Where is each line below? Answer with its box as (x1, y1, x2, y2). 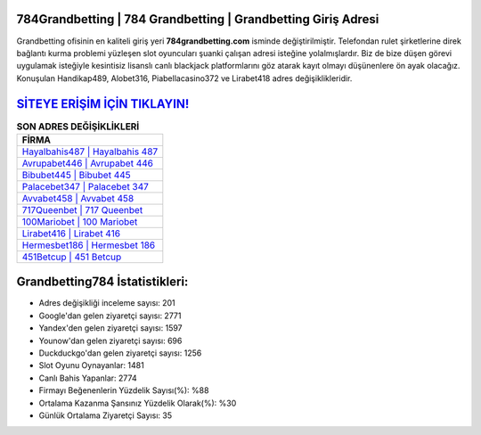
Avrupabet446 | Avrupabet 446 (21, 157, 153, 169)
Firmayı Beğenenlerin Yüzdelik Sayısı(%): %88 (38, 385, 209, 396)
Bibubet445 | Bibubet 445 (21, 168, 131, 181)
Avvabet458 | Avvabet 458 (21, 192, 135, 204)
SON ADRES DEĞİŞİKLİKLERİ (16, 120, 140, 133)
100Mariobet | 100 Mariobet (21, 215, 138, 227)
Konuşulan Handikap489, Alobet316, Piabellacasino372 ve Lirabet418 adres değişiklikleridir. (16, 72, 353, 84)
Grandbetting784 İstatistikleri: (16, 275, 189, 290)
